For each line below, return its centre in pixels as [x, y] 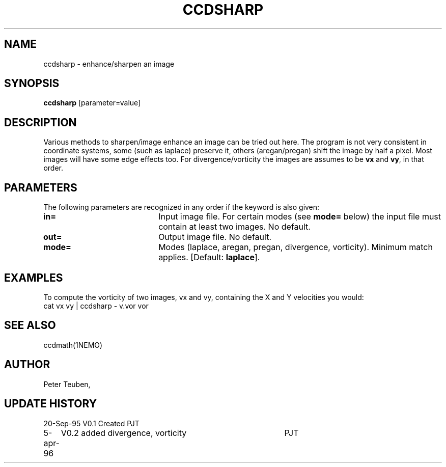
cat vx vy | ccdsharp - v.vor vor [96, 306]
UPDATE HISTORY [51, 404]
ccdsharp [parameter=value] [92, 103]
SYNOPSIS [32, 84]
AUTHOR [27, 365]
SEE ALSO [30, 325]
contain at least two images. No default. [234, 227]
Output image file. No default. [215, 237]
